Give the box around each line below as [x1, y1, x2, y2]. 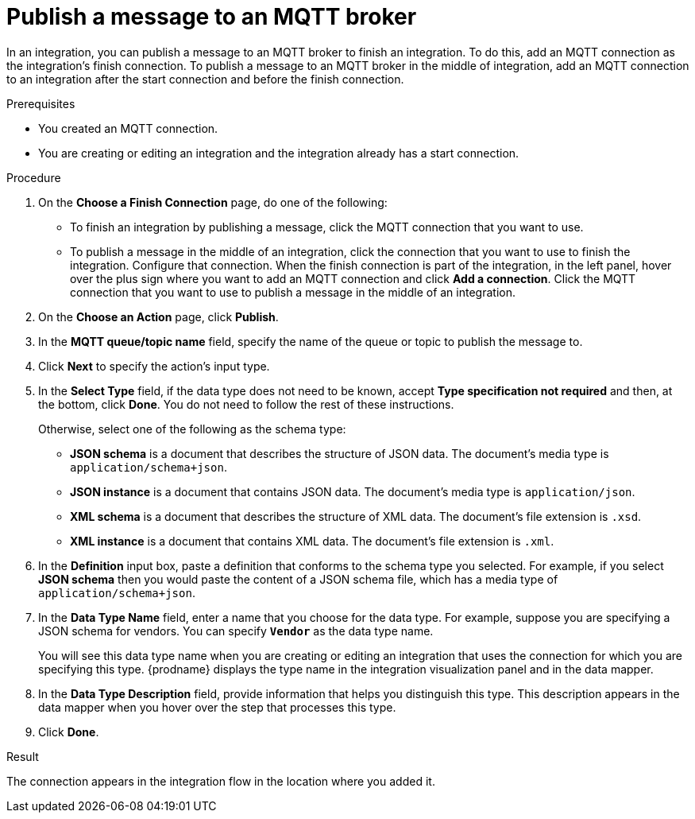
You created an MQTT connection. [38, 121, 218, 135]
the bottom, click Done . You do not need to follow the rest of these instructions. [38, 397, 454, 411]
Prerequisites [6, 96, 75, 111]
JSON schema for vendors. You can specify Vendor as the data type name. [38, 623, 434, 638]
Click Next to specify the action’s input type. [38, 359, 270, 373]
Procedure [6, 170, 61, 184]
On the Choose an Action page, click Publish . [38, 309, 279, 324]
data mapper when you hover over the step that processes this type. [38, 700, 396, 714]
